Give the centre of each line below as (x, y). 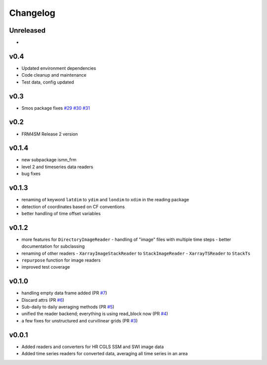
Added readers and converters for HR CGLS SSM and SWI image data (93, 347)
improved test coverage (46, 267)
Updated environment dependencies (59, 68)
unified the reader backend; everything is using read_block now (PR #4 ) (95, 314)
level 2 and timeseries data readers (57, 167)
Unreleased (27, 30)
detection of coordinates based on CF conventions (73, 206)
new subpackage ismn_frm (49, 160)
